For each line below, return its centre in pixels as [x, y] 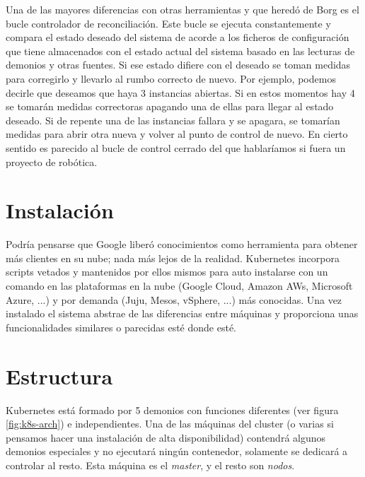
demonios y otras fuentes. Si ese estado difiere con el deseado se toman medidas [178, 65]
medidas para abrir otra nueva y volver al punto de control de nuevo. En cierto [177, 134]
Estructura [59, 376]
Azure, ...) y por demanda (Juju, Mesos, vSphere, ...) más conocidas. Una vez [174, 299]
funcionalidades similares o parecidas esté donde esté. [121, 327]
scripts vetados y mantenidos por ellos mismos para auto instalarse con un [167, 272]
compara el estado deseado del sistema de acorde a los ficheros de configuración [178, 37]
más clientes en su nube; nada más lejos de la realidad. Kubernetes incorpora [173, 258]
